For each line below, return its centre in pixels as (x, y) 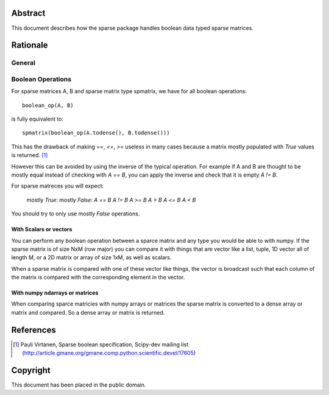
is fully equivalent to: (37, 119)
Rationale (30, 45)
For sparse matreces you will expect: (58, 186)
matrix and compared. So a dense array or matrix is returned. (88, 312)
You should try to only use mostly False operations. (76, 214)
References (34, 330)
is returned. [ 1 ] (30, 155)
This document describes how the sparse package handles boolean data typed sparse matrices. (133, 28)
